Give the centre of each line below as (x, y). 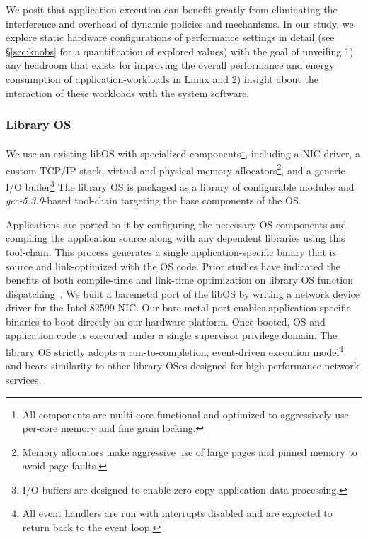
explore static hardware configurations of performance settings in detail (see (170, 37)
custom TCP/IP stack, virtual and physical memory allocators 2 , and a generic (176, 169)
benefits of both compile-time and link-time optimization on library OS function (179, 280)
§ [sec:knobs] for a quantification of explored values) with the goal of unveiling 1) (180, 51)
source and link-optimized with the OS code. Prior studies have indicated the (173, 266)
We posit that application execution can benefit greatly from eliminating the (172, 9)
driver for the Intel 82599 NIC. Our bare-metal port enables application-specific (178, 307)
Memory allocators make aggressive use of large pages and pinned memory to (190, 451)
